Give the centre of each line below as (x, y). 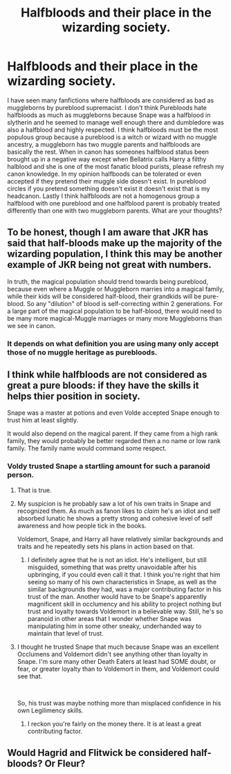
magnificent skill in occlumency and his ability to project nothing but (124, 604)
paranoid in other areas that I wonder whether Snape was (109, 618)
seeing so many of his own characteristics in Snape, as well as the (122, 582)
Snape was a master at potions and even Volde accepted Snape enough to (113, 413)
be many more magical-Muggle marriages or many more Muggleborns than (115, 318)
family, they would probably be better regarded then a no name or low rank (114, 441)
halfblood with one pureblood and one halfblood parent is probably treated (113, 203)
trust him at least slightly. (43, 420)
